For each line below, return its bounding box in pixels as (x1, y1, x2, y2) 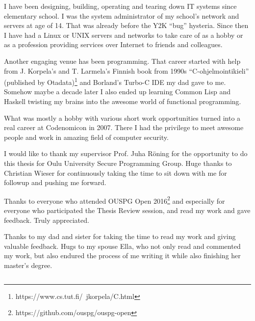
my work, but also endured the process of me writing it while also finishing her (4, 250, 241, 261)
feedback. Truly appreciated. (4, 214, 89, 225)
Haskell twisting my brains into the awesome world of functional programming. (4, 96, 241, 106)
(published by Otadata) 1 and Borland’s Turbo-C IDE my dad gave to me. (4, 76, 226, 87)
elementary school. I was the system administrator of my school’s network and (4, 10, 239, 21)
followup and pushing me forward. (4, 177, 106, 187)
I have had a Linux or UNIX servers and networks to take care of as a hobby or (4, 29, 243, 40)
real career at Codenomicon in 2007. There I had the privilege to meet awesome (4, 122, 244, 133)
